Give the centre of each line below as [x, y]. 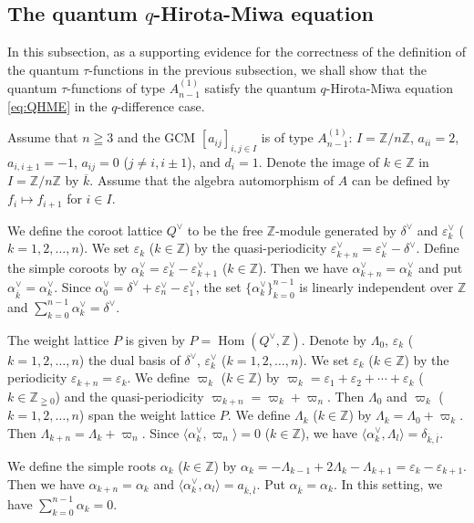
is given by [155, 339]
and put [440, 267]
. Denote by [334, 339]
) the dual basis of [129, 359]
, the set [218, 286]
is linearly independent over [376, 286]
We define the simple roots [82, 465]
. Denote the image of [319, 162]
